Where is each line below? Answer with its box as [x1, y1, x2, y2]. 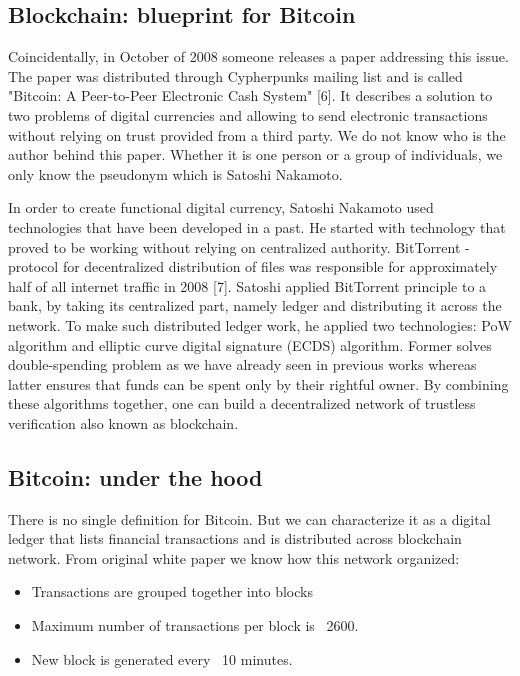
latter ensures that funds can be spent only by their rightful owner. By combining [8, 373, 509, 394]
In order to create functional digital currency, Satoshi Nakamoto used [8, 197, 434, 218]
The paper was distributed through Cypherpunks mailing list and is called [8, 65, 463, 86]
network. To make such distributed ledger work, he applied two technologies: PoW [8, 314, 512, 335]
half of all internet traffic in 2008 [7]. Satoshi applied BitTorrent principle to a [8, 275, 487, 296]
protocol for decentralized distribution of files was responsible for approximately [8, 256, 498, 277]
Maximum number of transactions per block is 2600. [31, 615, 359, 636]
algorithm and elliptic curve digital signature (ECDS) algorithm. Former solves [8, 334, 492, 355]
